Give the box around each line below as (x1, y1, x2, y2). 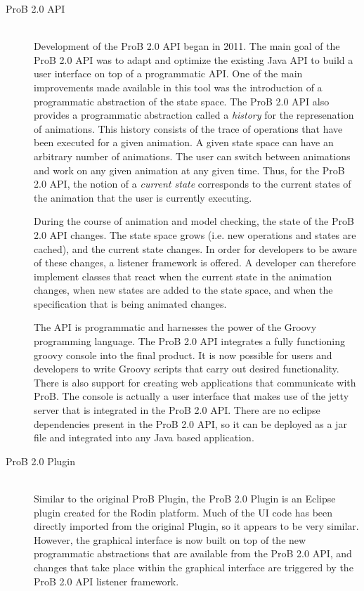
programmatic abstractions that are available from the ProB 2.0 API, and (34, 546, 352, 561)
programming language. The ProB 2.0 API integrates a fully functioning (34, 334, 346, 349)
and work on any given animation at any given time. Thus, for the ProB (34, 162, 345, 177)
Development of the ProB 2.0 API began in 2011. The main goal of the (34, 39, 340, 53)
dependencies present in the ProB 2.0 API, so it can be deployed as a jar (34, 416, 347, 431)
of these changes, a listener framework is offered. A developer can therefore (34, 255, 356, 270)
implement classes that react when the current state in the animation (34, 268, 332, 283)
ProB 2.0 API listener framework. (34, 573, 179, 588)
